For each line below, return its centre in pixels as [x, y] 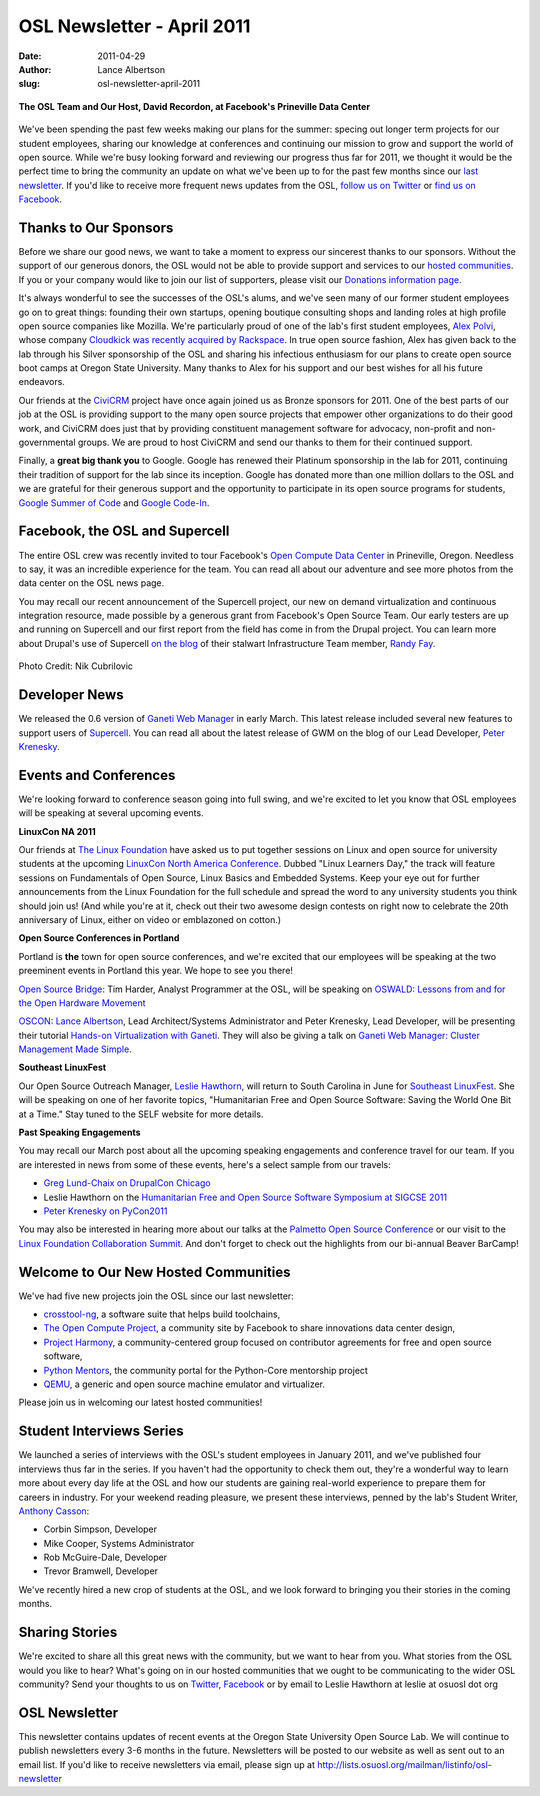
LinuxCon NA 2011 [57, 831]
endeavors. [41, 382]
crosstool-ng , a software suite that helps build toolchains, [162, 1314]
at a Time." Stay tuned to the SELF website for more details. [141, 1114]
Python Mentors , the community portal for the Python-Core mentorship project [206, 1370]
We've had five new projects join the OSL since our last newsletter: [156, 1296]
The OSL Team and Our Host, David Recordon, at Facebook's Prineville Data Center [194, 106]
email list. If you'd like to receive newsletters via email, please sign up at [166, 1764]
